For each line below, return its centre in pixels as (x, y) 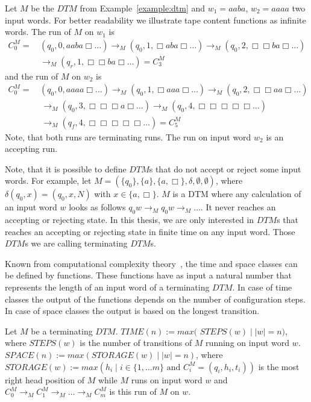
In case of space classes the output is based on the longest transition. (132, 311)
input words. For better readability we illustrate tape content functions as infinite (155, 20)
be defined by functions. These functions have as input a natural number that (149, 275)
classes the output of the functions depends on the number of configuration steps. (155, 299)
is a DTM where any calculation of (237, 194)
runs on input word (167, 379)
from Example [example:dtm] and (143, 8)
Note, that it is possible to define (66, 168)
